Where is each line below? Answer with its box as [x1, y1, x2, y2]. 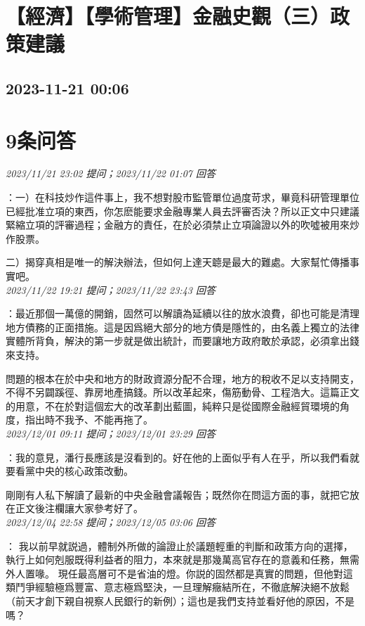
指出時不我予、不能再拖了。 [25, 412, 153, 427]
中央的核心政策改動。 [34, 464, 133, 478]
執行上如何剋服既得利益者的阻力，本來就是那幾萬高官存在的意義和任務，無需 [6, 552, 359, 567]
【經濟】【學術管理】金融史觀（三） [6, 1, 331, 30]
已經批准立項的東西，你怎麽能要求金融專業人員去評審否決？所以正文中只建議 [6, 203, 359, 218]
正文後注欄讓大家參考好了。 [15, 501, 143, 516]
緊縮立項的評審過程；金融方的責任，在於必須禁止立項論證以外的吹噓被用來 [6, 217, 350, 232]
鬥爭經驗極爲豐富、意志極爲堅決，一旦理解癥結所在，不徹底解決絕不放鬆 [15, 580, 350, 594]
